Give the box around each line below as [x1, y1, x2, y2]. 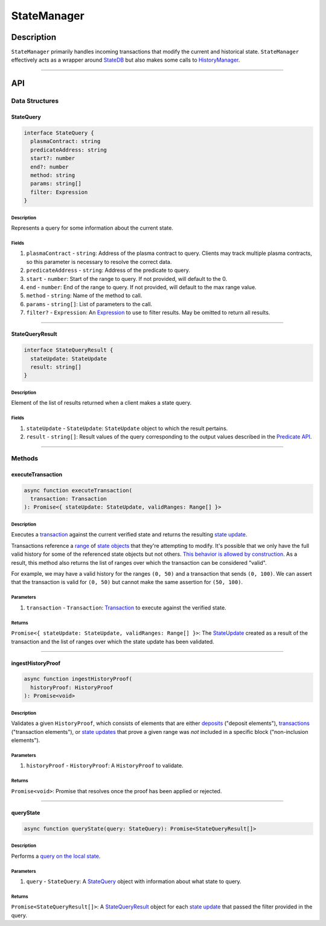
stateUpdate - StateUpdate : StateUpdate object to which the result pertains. [26, 425, 228, 432]
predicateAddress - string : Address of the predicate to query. [26, 266, 190, 274]
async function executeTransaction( [24, 487, 133, 494]
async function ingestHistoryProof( [24, 675, 133, 683]
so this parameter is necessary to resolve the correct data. [26, 258, 172, 265]
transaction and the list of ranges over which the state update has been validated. [11, 638, 214, 645]
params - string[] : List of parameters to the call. [26, 300, 152, 307]
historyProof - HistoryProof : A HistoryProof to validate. [26, 762, 184, 770]
